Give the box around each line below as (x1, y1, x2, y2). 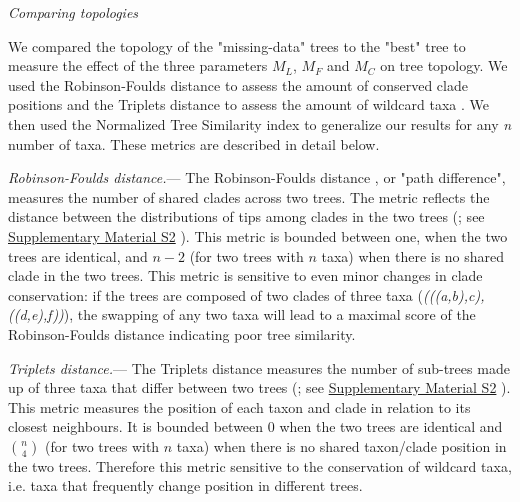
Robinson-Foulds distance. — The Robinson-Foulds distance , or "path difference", (8, 167, 506, 188)
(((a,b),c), (422, 284, 485, 305)
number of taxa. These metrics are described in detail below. (8, 133, 380, 154)
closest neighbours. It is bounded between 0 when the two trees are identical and (8, 416, 503, 437)
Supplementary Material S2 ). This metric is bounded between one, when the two (8, 225, 508, 246)
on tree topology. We (380, 55, 508, 76)
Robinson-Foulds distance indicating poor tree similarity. (8, 323, 356, 344)
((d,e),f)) (8, 304, 64, 325)
